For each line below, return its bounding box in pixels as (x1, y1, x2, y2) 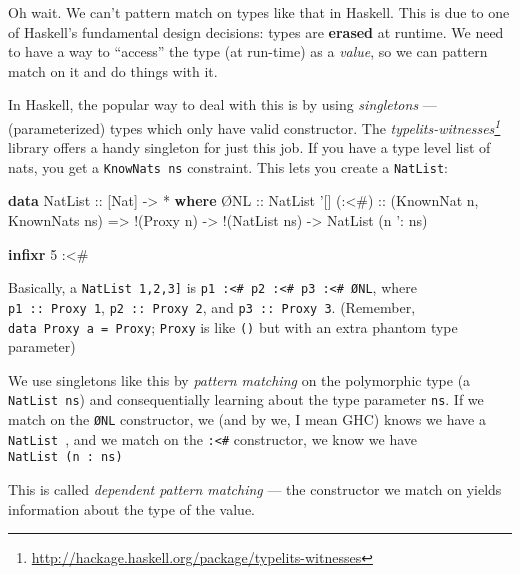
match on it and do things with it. (8, 60, 218, 81)
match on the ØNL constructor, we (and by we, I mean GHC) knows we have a (8, 409, 486, 430)
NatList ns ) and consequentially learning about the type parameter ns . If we (8, 389, 484, 410)
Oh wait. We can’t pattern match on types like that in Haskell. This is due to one (8, 2, 510, 22)
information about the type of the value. (8, 498, 256, 519)
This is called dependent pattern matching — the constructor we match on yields (8, 479, 502, 500)
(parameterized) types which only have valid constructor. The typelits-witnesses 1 (8, 114, 501, 138)
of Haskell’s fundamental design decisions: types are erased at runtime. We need (8, 21, 504, 42)
